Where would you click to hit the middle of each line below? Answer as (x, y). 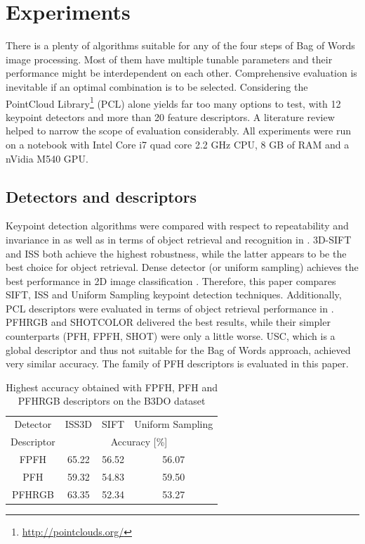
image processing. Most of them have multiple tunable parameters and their (169, 59)
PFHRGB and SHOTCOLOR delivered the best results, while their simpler (168, 322)
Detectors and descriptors (101, 196)
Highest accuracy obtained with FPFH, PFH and (112, 387)
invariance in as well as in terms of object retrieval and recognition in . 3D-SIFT (179, 239)
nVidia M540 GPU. (47, 158)
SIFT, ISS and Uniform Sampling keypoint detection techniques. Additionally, (174, 295)
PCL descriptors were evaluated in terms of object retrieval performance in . (170, 308)
